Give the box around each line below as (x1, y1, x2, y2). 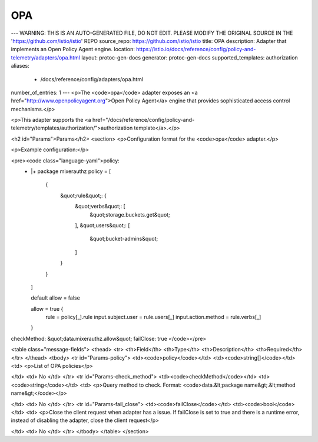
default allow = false (31, 294, 81, 301)
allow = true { (31, 305, 64, 312)
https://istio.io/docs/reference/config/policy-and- (135, 46, 256, 53)
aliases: (11, 62, 29, 69)
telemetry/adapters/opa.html (11, 54, 81, 61)
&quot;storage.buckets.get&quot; (90, 211, 170, 218)
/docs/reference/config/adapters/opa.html (40, 75, 144, 82)
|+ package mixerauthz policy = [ (31, 168, 111, 175)
